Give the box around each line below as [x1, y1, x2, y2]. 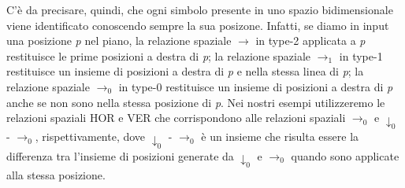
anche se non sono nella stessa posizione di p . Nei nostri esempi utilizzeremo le [6, 94, 385, 110]
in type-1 [339, 47, 383, 64]
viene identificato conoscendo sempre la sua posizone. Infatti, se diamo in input [6, 17, 389, 33]
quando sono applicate [291, 147, 399, 164]
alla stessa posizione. [6, 167, 106, 183]
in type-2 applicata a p [255, 32, 366, 49]
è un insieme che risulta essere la [201, 128, 359, 145]
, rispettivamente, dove [35, 128, 146, 145]
